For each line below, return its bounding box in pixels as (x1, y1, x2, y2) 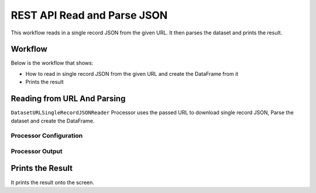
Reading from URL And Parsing (11, 94, 126, 104)
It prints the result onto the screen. (11, 178, 95, 186)
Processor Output (11, 147, 63, 155)
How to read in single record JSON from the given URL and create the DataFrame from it (25, 70, 239, 77)
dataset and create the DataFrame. (11, 117, 95, 124)
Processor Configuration (11, 132, 83, 140)
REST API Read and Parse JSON (11, 9, 168, 22)
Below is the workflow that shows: (11, 59, 94, 66)
